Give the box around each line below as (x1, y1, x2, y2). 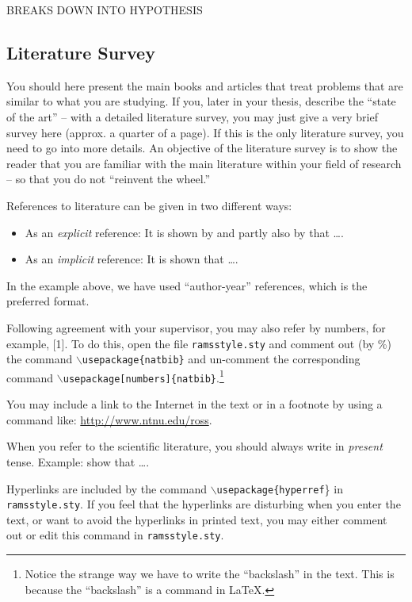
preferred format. (6, 293, 90, 309)
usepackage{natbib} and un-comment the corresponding (82, 351, 360, 367)
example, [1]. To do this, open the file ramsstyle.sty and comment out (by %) (6, 335, 391, 351)
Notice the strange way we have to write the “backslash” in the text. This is (25, 566, 395, 582)
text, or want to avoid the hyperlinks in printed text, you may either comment (6, 511, 387, 527)
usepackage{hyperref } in (216, 480, 343, 497)
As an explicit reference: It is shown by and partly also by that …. (25, 224, 344, 240)
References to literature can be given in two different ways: (6, 197, 292, 213)
